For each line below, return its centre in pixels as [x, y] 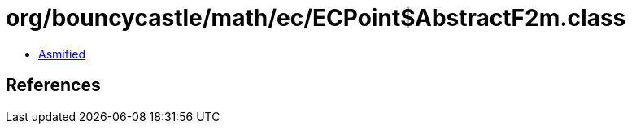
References [53, 85]
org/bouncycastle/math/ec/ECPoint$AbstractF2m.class [316, 18]
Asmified [62, 54]
